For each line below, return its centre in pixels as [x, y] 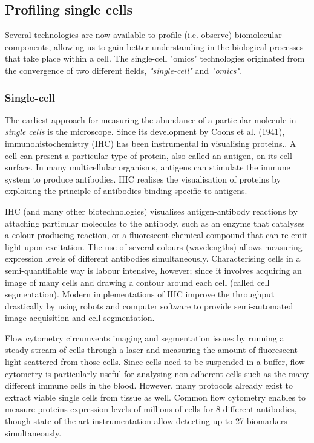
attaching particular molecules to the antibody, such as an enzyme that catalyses [155, 223]
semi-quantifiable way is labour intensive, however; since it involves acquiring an [153, 270]
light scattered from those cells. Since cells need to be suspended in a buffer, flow [155, 362]
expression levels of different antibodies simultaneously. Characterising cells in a [153, 258]
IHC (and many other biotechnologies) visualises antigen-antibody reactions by [151, 211]
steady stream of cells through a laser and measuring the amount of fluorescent [152, 350]
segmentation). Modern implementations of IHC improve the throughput [140, 294]
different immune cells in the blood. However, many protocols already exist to [149, 385]
